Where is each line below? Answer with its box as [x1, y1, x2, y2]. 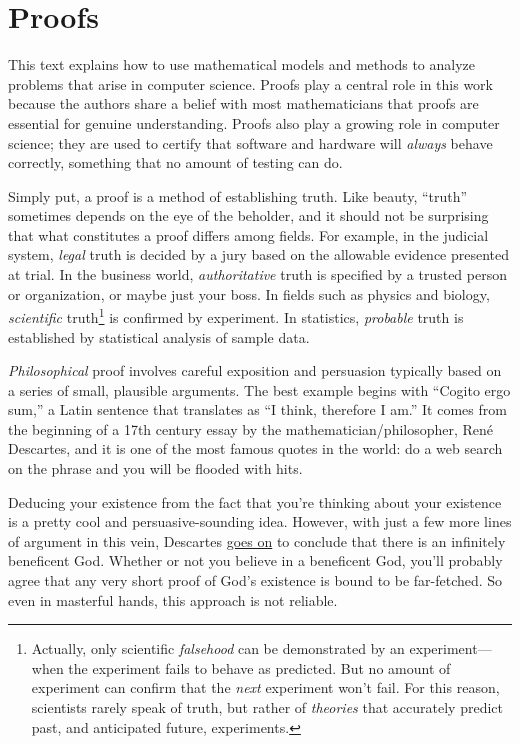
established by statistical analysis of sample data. [8, 326, 310, 347]
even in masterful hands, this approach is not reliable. [8, 589, 338, 610]
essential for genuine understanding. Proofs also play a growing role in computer [8, 112, 500, 133]
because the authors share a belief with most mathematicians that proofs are [8, 93, 479, 114]
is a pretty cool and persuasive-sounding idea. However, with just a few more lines [8, 511, 512, 532]
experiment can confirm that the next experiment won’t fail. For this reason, [31, 677, 500, 698]
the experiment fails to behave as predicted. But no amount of [68, 657, 451, 678]
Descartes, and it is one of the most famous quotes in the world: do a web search [8, 438, 503, 459]
